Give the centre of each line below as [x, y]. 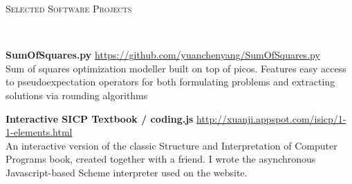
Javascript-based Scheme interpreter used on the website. [127, 172]
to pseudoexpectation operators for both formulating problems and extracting [170, 82]
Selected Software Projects [69, 8]
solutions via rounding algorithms [77, 95]
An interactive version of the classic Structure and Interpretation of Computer [172, 145]
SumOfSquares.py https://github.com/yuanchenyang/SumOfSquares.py [163, 55]
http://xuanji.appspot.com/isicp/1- [271, 118]
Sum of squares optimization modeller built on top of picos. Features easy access [176, 68]
